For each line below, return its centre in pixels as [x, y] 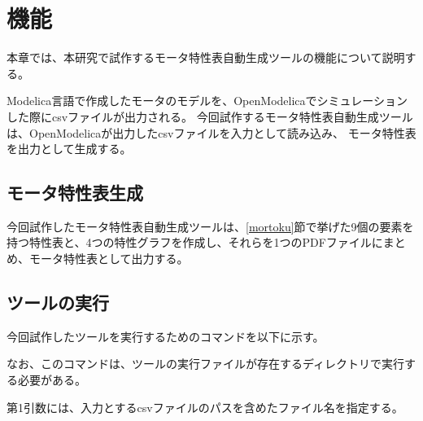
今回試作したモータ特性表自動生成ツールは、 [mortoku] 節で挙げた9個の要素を [210, 226]
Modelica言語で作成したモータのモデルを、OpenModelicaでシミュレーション [207, 101]
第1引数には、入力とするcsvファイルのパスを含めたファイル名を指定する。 [205, 407]
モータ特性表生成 [75, 193]
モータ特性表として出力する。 [109, 259]
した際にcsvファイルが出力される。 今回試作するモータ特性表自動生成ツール [210, 116]
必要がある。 [52, 380]
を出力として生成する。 [69, 149]
